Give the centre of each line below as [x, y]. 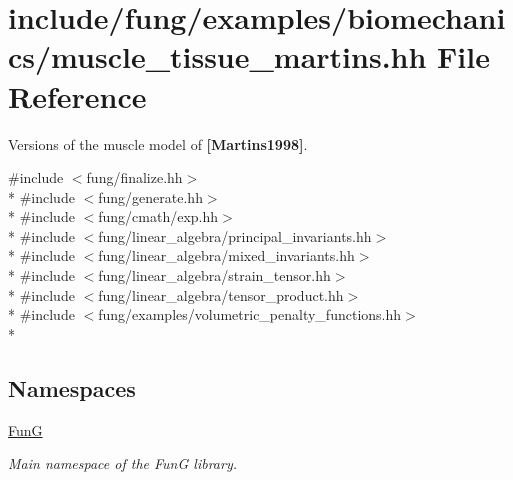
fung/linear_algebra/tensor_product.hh [221, 294]
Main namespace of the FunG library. [122, 463]
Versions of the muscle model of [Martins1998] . [158, 143]
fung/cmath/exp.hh [158, 216]
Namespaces [72, 387]
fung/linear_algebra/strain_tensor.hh [214, 275]
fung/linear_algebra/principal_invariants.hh [235, 235]
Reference [77, 95]
